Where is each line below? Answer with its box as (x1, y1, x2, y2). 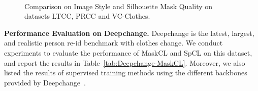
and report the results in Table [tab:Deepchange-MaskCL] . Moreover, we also (4, 57, 245, 68)
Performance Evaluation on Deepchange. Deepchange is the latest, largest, (4, 27, 254, 38)
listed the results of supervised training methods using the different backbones (4, 67, 247, 78)
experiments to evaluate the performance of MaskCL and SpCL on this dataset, (4, 47, 252, 58)
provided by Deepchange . (4, 77, 86, 87)
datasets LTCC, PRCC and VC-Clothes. (24, 11, 150, 21)
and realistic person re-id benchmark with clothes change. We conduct (4, 37, 223, 48)
